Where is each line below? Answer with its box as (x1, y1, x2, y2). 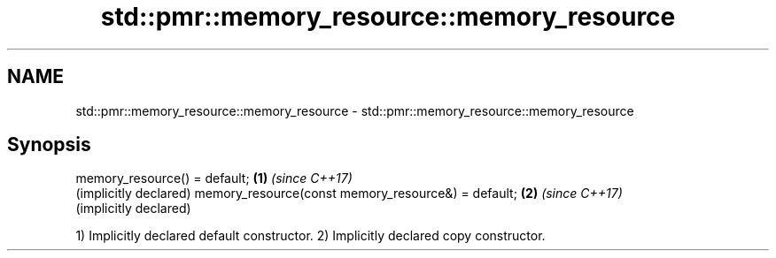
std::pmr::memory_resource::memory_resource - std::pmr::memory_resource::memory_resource (75, 102, 634, 118)
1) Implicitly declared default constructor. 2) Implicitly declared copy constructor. (75, 228, 546, 244)
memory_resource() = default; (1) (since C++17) (75, 171, 353, 186)
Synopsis (7, 133, 91, 156)
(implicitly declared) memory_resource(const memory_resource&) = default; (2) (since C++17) (75, 186, 623, 201)
